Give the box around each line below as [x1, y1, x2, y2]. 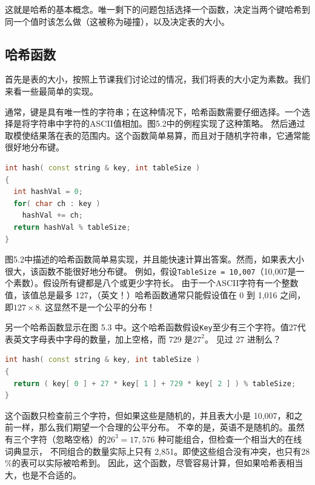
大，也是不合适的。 [5, 468, 81, 481]
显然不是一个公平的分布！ [53, 300, 156, 313]
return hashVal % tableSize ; [13, 222, 131, 232]
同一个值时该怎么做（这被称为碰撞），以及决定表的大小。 [5, 15, 230, 27]
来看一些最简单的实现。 [5, 84, 98, 97]
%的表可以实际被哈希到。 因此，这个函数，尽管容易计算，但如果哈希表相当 [5, 457, 303, 469]
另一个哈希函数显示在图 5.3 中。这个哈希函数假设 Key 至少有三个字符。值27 [5, 321, 297, 333]
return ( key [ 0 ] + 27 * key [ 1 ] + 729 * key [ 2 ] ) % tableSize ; [13, 379, 296, 388]
